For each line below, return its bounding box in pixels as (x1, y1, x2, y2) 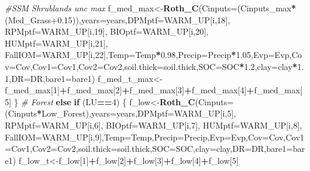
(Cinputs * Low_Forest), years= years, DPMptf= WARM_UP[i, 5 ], (5, 107, 237, 120)
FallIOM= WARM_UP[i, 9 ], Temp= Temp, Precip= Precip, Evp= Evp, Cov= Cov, (5, 130, 286, 143)
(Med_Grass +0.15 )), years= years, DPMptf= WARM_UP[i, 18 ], (5, 13, 231, 26)
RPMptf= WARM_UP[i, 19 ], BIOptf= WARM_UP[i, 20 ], (5, 25, 209, 38)
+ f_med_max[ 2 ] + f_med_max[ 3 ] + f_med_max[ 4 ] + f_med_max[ (59, 84, 303, 96)
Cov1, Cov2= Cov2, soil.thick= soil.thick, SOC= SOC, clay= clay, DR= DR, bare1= (11, 142, 293, 155)
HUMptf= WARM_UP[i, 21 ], (5, 36, 108, 49)
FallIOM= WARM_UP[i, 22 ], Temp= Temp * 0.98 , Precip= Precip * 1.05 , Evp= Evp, (5, 48, 292, 61)
